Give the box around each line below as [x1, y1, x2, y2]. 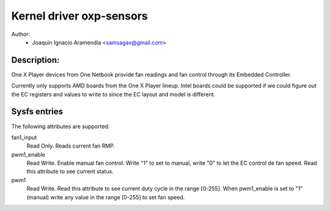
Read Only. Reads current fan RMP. [26, 142, 116, 149]
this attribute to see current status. [26, 168, 114, 175]
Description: [11, 55, 60, 65]
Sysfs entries [11, 107, 64, 117]
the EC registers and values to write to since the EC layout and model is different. [11, 90, 216, 98]
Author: [11, 30, 31, 38]
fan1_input [11, 134, 37, 141]
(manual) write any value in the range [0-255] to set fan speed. [26, 193, 185, 201]
